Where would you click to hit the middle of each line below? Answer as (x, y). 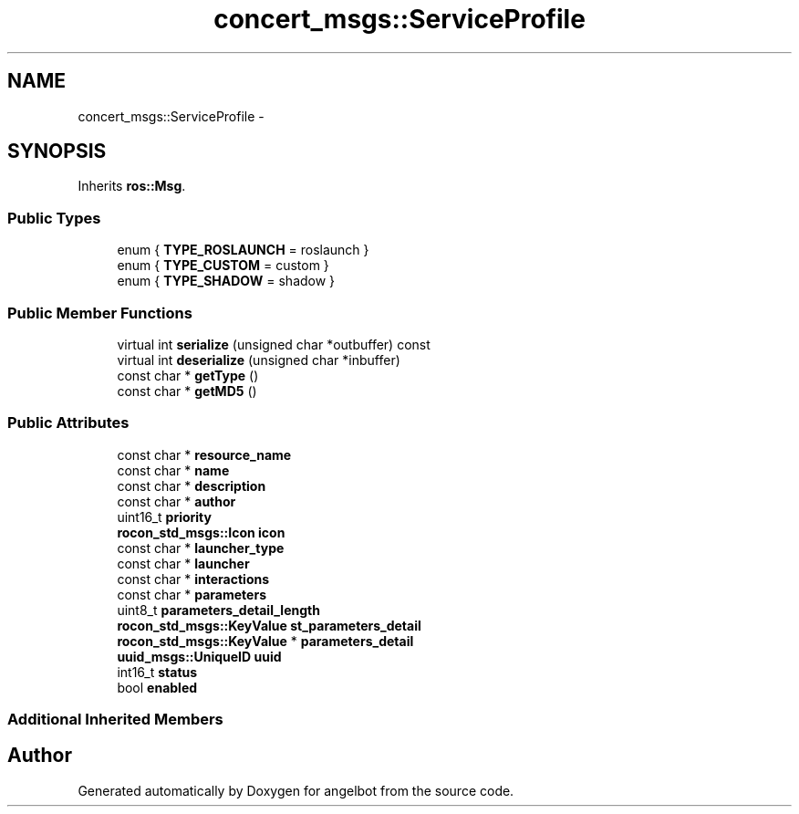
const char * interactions (193, 579)
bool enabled (157, 687)
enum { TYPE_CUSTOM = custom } (223, 266)
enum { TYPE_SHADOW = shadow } (226, 281)
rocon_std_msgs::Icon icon (201, 532)
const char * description (192, 485)
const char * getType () (188, 375)
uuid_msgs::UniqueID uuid (199, 656)
